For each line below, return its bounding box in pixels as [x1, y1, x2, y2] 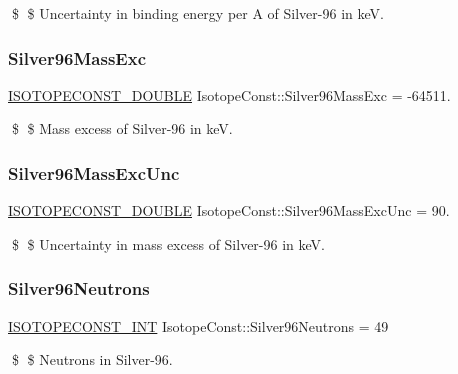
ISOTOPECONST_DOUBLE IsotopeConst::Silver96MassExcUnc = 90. [8, 200, 450, 221]
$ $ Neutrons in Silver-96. [11, 349, 173, 370]
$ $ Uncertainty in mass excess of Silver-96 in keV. [11, 233, 325, 254]
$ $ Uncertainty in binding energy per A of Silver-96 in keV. [11, 3, 384, 23]
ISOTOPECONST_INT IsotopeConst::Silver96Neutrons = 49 [8, 315, 389, 336]
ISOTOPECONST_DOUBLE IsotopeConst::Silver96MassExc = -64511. [8, 84, 451, 105]
